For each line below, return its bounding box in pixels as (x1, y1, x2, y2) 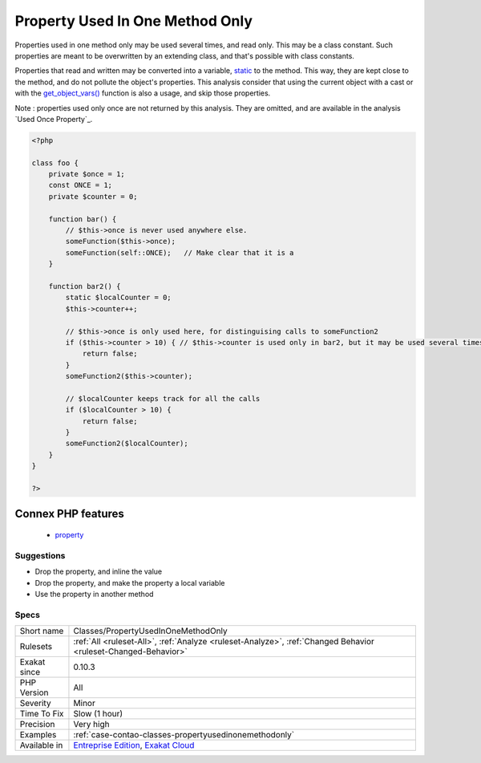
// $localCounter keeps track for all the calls (65, 394, 261, 403)
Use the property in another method (34, 589, 154, 599)
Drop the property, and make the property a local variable (34, 578, 225, 587)
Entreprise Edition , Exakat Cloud (73, 740, 195, 751)
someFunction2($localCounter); (65, 439, 188, 448)
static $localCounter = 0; (65, 293, 172, 302)
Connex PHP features (14, 507, 124, 521)
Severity (19, 698, 51, 709)
